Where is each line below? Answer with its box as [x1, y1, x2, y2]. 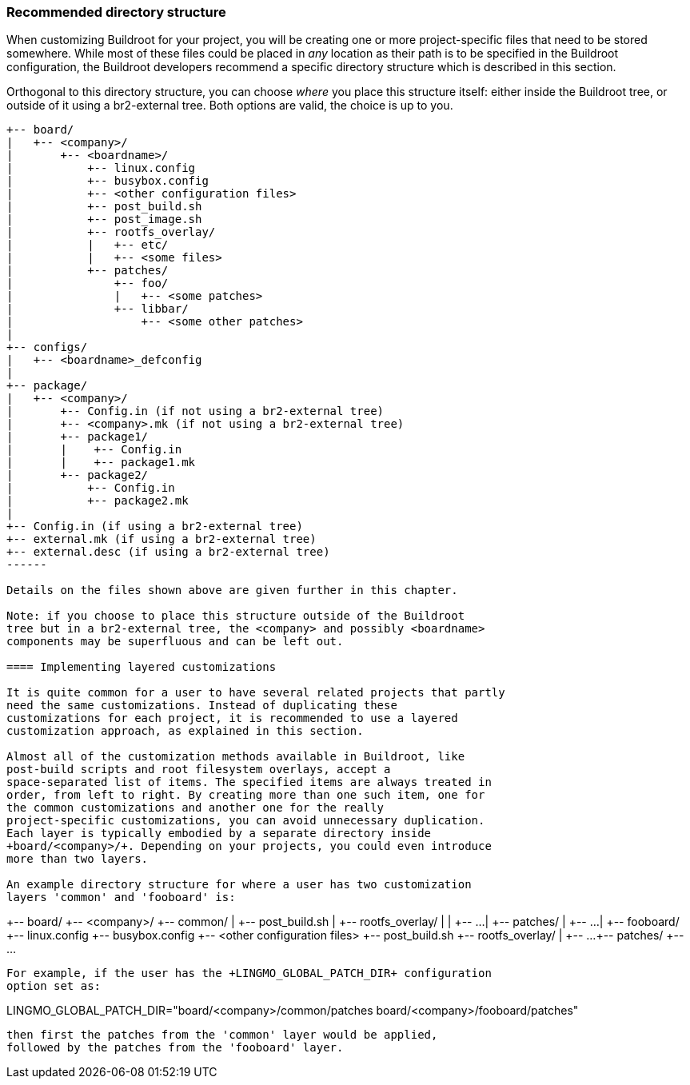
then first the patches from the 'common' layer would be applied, [6, 1028, 438, 1042]
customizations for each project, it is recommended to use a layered [6, 712, 458, 725]
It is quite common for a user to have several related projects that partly [6, 686, 505, 700]
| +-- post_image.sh [6, 213, 202, 226]
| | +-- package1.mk [6, 456, 196, 469]
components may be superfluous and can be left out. [6, 635, 344, 648]
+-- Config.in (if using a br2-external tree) [6, 520, 303, 533]
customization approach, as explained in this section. [6, 724, 364, 738]
